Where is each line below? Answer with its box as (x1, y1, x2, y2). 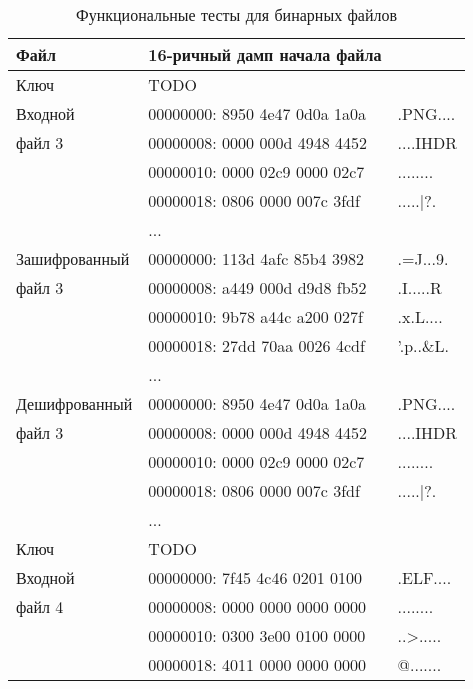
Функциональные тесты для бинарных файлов (76, 3, 398, 26)
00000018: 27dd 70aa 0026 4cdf (148, 334, 365, 357)
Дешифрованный (16, 392, 133, 415)
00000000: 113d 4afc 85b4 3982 (148, 247, 364, 270)
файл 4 (16, 595, 64, 618)
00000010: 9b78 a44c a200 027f (148, 305, 364, 328)
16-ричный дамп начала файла (148, 43, 382, 66)
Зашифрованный (16, 247, 130, 270)
